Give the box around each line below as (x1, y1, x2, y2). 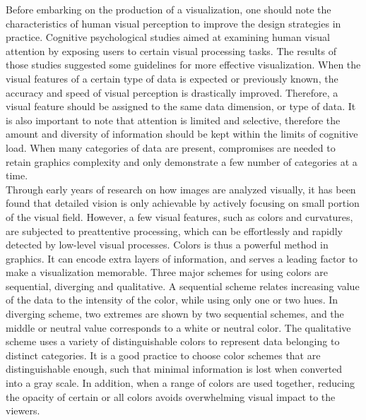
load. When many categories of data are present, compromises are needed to (6, 140, 336, 155)
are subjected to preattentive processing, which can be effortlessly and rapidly (6, 223, 343, 238)
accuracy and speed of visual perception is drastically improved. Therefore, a (6, 85, 338, 100)
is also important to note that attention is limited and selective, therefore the (6, 112, 341, 127)
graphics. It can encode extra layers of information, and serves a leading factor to (6, 251, 358, 265)
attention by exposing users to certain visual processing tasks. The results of (6, 43, 336, 58)
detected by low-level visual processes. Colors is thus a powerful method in (6, 237, 329, 252)
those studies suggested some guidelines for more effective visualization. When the (6, 57, 361, 72)
